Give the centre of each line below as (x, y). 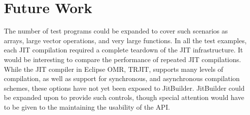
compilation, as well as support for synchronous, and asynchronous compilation (122, 78)
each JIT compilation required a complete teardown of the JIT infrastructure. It (124, 50)
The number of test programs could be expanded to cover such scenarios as (116, 31)
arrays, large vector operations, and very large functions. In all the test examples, (125, 40)
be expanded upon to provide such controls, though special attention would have (124, 97)
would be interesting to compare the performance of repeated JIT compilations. (123, 59)
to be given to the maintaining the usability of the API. (87, 107)
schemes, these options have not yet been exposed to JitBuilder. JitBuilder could (124, 88)
